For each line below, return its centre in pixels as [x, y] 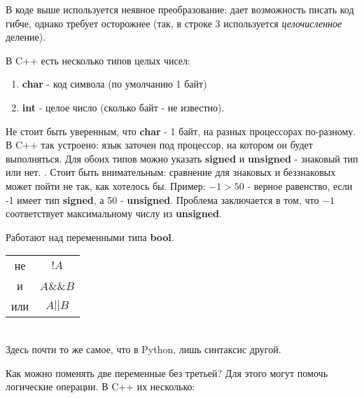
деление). [26, 37]
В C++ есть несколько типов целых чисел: [98, 60]
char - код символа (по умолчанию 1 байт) [114, 84]
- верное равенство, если [300, 185]
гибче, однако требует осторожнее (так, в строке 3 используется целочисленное [174, 23]
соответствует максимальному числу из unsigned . [114, 213]
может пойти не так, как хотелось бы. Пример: [106, 185]
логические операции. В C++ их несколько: [100, 386]
